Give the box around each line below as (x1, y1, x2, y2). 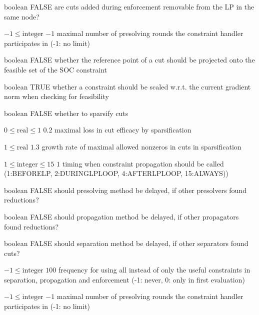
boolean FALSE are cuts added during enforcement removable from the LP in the (4, 1, 254, 11)
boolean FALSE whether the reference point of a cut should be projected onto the (4, 54, 255, 65)
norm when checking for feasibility (4, 91, 109, 101)
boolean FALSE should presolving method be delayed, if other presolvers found (4, 184, 246, 195)
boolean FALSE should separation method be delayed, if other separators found (4, 238, 248, 248)
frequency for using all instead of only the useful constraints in (58, 264, 250, 275)
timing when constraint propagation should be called (62, 158, 224, 168)
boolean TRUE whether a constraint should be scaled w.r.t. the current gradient (4, 81, 251, 91)
